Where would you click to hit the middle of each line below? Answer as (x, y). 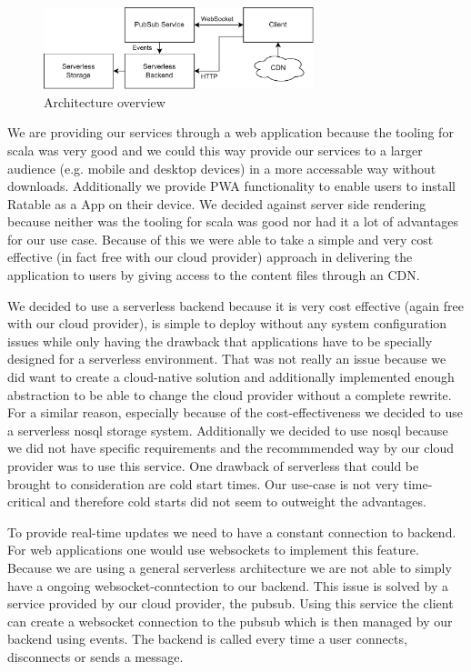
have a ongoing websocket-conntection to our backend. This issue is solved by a (228, 585)
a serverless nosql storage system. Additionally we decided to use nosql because (228, 430)
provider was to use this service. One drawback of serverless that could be (213, 466)
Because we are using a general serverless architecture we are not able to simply (230, 567)
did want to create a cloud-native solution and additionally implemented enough (231, 377)
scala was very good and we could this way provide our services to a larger (215, 150)
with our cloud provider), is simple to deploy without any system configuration (227, 323)
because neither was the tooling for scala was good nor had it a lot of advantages (233, 221)
